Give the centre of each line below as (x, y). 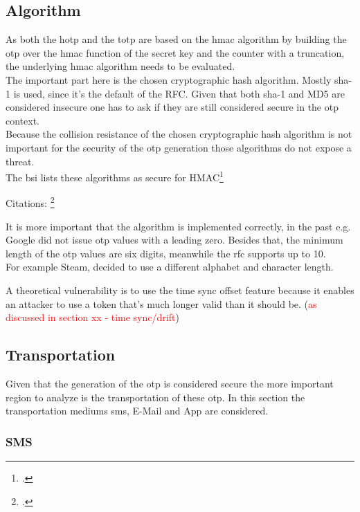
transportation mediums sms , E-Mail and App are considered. (137, 411)
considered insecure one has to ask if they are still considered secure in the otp (172, 107)
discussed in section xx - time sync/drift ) (92, 317)
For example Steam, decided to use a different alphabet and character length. (170, 267)
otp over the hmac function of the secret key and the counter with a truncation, (175, 52)
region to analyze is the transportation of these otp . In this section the (155, 397)
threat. (20, 161)
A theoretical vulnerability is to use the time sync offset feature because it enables (180, 290)
